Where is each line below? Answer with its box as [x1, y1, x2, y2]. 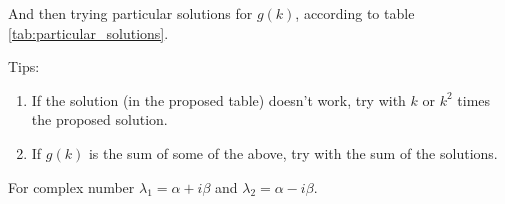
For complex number [8, 176, 135, 197]
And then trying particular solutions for [8, 3, 253, 23]
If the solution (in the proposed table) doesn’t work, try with [31, 89, 406, 110]
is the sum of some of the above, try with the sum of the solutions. [88, 142, 498, 163]
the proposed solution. [31, 109, 168, 130]
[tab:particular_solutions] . [8, 22, 169, 43]
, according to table [295, 3, 415, 23]
